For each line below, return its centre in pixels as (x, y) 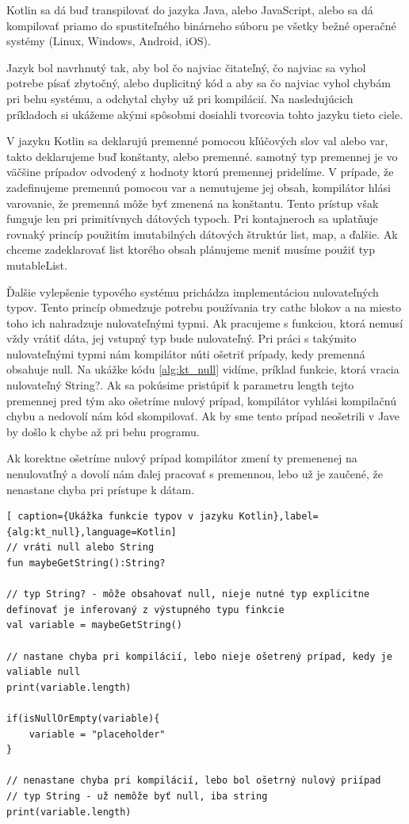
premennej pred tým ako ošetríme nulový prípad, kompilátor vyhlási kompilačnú (201, 400)
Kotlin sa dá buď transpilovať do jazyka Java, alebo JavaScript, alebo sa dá (190, 10)
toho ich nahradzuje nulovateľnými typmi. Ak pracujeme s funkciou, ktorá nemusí (205, 322)
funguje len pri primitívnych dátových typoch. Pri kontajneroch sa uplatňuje (192, 218)
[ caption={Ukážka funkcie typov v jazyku (120, 517)
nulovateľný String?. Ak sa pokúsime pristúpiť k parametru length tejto (180, 385)
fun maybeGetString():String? (86, 563)
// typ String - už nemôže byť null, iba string (137, 796)
